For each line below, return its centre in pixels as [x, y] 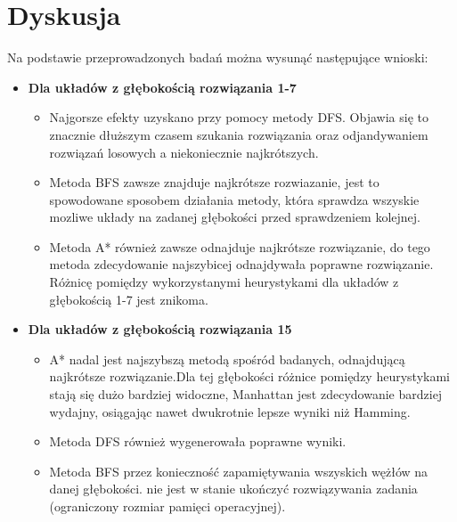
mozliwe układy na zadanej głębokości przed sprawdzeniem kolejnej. [235, 217]
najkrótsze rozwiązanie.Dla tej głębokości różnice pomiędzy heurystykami [249, 376]
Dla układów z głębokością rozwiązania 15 [160, 329]
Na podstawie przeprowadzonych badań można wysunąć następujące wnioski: [218, 57]
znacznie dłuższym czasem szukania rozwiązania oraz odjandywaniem [239, 134]
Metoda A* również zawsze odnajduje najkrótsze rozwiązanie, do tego [240, 246]
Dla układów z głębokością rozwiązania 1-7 [162, 87]
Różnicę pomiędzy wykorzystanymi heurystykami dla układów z [224, 282]
